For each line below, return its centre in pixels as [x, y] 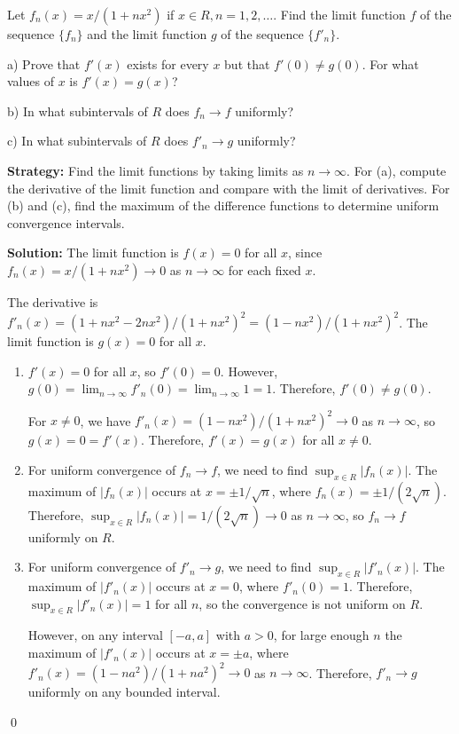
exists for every [168, 63]
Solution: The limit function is [93, 253]
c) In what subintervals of [77, 141]
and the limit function [147, 34]
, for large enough [321, 635]
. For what [390, 63]
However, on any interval [95, 635]
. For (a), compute [397, 170]
